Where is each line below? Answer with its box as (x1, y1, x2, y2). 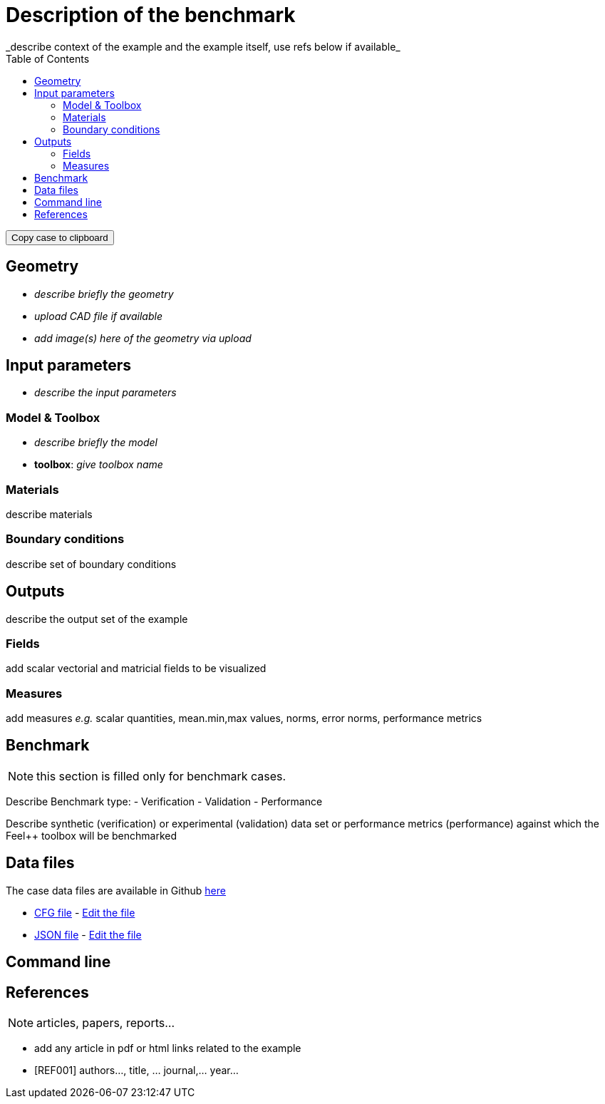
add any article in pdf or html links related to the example (34, 1041, 301, 1054)
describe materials (6, 507, 93, 520)
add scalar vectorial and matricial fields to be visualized (6, 662, 267, 675)
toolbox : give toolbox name (34, 458, 163, 471)
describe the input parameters (34, 386, 177, 399)
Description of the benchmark (6, 3, 296, 27)
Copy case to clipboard (11, 232, 108, 243)
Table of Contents (6, 52, 90, 65)
